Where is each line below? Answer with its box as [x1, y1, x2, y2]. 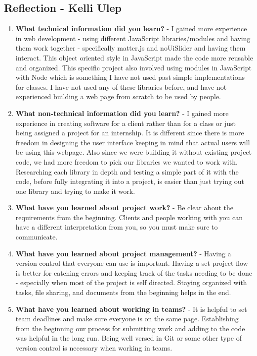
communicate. [15, 232, 58, 242]
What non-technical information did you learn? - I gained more [15, 108, 229, 118]
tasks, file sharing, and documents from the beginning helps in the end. [15, 287, 231, 297]
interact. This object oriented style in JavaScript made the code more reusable [15, 52, 253, 62]
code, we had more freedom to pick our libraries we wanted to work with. [15, 156, 238, 167]
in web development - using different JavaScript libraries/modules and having [15, 33, 251, 43]
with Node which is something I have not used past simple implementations [15, 72, 245, 82]
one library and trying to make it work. [15, 185, 135, 196]
